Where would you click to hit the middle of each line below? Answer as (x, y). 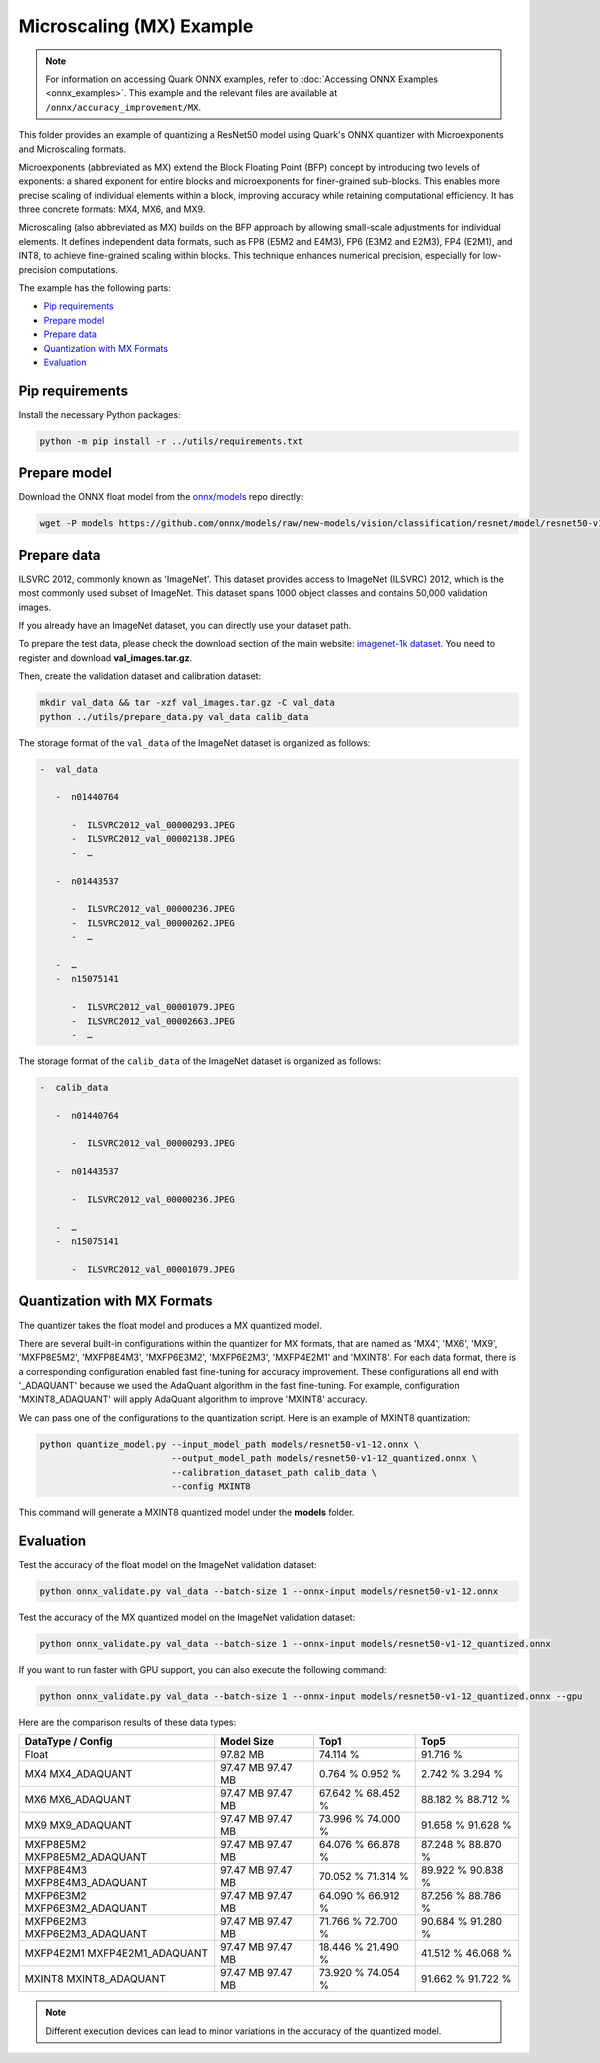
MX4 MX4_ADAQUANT (78, 1774)
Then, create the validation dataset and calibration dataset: (140, 676)
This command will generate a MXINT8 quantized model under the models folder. (186, 1512)
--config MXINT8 (211, 1486)
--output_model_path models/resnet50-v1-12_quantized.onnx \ (324, 1458)
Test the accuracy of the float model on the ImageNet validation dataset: (167, 1564)
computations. (88, 269)
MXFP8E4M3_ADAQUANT (86, 1883)
